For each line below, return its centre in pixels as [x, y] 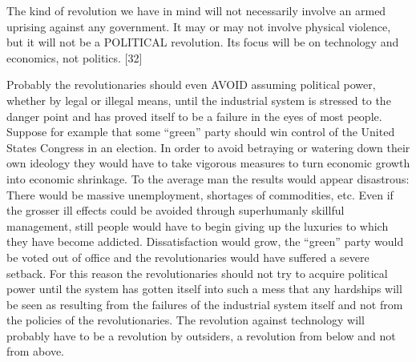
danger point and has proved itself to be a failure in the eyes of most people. [194, 116]
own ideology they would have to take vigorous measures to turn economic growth [208, 163]
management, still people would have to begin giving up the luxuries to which [198, 225]
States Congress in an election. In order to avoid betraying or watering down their [208, 147]
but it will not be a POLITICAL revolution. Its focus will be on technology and [203, 42]
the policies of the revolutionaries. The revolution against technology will [186, 320]
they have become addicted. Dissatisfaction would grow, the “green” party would [205, 241]
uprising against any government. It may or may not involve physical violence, [199, 26]
